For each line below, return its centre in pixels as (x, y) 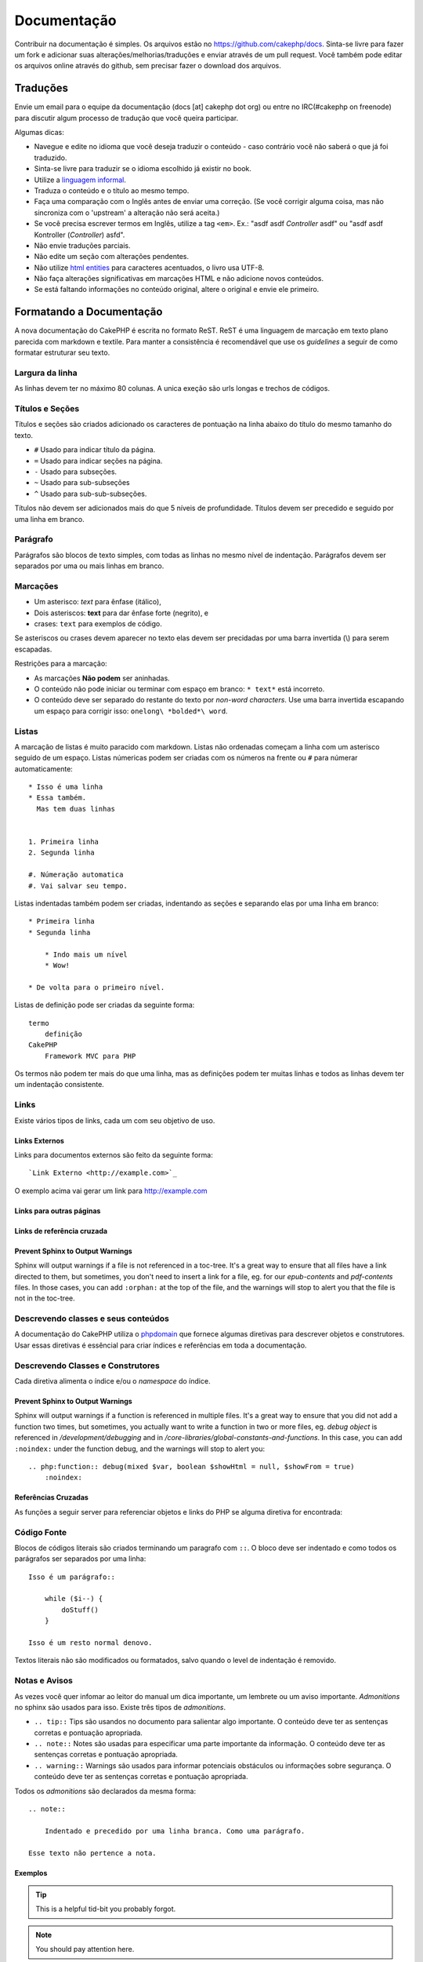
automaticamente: (44, 768)
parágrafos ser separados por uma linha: (80, 1559)
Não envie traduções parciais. (82, 245)
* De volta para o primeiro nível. (97, 987)
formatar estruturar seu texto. (62, 352)
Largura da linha (46, 373)
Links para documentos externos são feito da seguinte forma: (114, 1154)
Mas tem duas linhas (76, 809)
